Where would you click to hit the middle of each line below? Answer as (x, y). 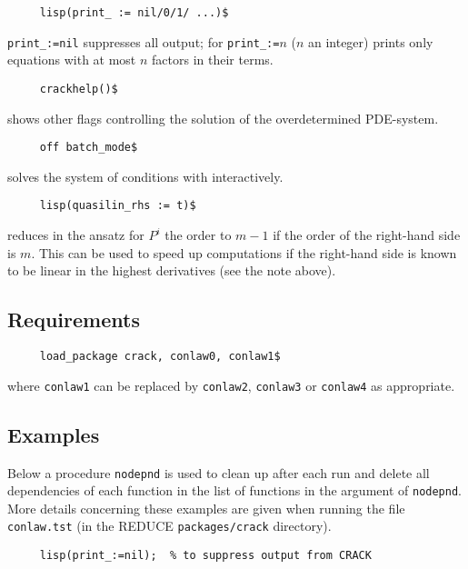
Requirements (74, 319)
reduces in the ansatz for (76, 235)
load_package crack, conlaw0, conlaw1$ (160, 357)
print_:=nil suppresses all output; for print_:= (144, 41)
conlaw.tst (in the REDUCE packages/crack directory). (169, 526)
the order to (198, 235)
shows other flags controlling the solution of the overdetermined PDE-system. (223, 118)
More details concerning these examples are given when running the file (206, 508)
